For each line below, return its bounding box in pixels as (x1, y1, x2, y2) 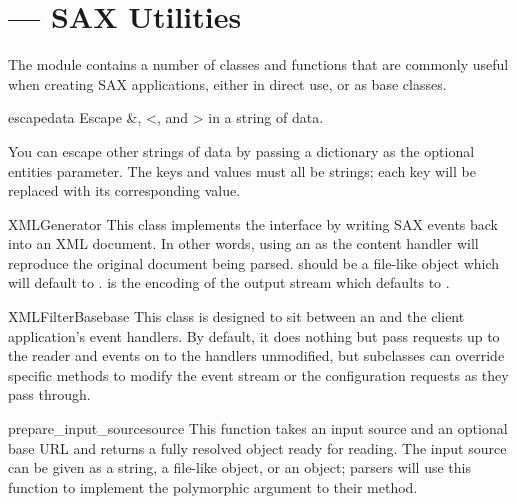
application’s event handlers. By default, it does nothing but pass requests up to (8, 325, 500, 346)
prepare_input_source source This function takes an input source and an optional (8, 418, 508, 439)
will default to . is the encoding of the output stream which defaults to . (8, 272, 450, 293)
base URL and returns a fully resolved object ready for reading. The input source (8, 437, 507, 458)
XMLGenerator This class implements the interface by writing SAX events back (8, 213, 499, 234)
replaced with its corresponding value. (8, 180, 241, 201)
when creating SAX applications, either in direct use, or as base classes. (8, 73, 447, 94)
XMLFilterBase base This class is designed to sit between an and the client (8, 306, 465, 327)
